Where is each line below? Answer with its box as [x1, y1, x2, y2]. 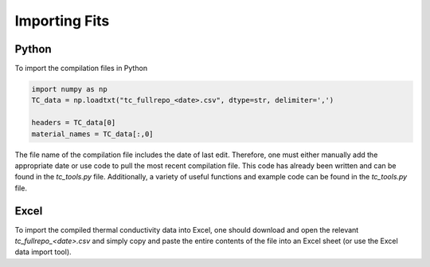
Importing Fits [14, 12, 110, 29]
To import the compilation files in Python [14, 64, 147, 73]
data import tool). [14, 247, 72, 257]
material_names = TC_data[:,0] [31, 129, 154, 139]
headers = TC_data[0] [31, 118, 116, 128]
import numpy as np [31, 84, 107, 94]
